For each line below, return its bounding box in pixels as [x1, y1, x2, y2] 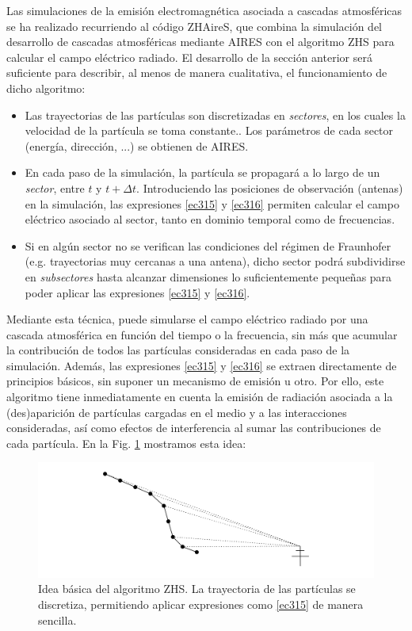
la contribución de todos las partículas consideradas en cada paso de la [6, 342, 350, 358]
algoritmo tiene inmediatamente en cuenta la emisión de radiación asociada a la [6, 388, 393, 405]
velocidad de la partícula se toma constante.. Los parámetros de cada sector [25, 122, 394, 139]
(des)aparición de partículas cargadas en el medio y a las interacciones [6, 403, 347, 420]
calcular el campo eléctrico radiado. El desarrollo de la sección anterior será [6, 48, 372, 65]
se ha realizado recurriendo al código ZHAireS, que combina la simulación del [6, 17, 383, 34]
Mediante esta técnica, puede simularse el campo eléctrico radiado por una [6, 311, 368, 327]
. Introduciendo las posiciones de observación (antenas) [136, 179, 403, 196]
